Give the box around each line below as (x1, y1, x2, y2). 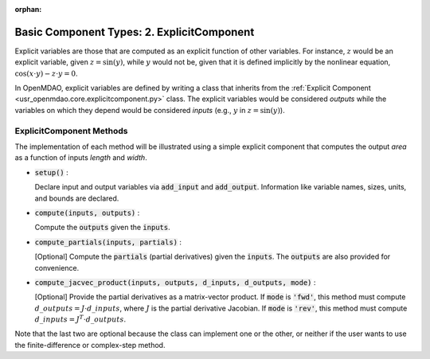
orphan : (14, 5, 42, 14)
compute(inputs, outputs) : (34, 208, 140, 217)
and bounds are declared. (34, 193, 119, 203)
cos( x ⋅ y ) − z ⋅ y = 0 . (14, 68, 78, 78)
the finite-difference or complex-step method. (14, 340, 166, 349)
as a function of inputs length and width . (14, 153, 147, 162)
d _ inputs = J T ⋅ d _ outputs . (34, 314, 127, 324)
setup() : (34, 167, 68, 177)
